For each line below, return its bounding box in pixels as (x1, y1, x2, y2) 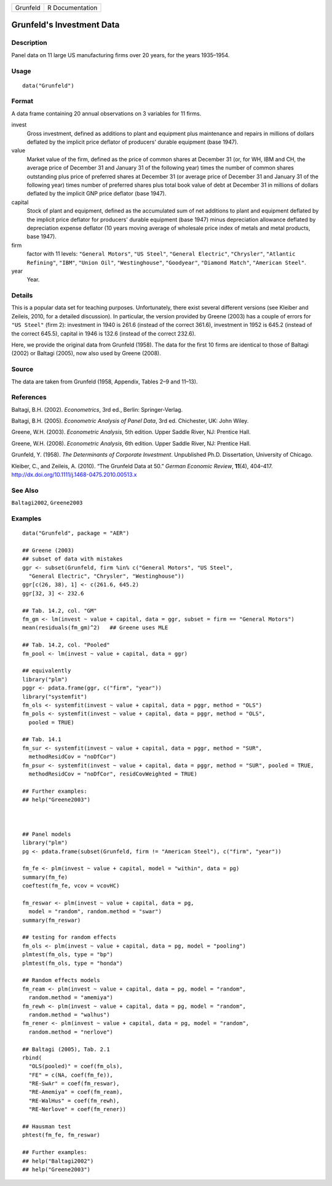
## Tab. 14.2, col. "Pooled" (22, 642, 110, 648)
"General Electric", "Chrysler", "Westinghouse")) (28, 573, 184, 580)
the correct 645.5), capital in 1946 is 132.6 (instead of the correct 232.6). (11, 329, 196, 337)
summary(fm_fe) (22, 873, 68, 881)
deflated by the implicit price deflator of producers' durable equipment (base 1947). (26, 138, 239, 146)
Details (11, 291, 33, 300)
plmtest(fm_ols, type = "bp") (22, 951, 114, 958)
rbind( (22, 1054, 42, 1061)
